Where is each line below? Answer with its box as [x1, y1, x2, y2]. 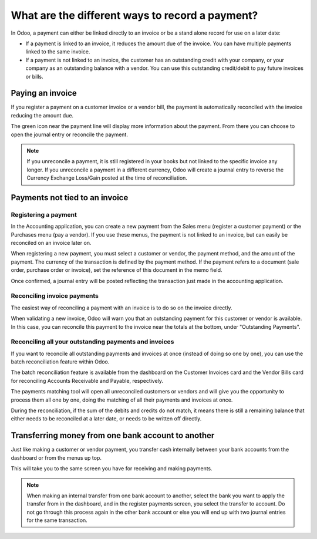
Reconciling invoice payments [11, 292, 99, 300]
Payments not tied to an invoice [11, 193, 129, 203]
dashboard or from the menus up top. [11, 454, 102, 461]
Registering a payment [11, 210, 77, 218]
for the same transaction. [26, 517, 87, 524]
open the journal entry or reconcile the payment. [11, 131, 129, 138]
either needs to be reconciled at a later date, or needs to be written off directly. [11, 415, 202, 422]
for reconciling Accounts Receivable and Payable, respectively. [11, 377, 164, 384]
